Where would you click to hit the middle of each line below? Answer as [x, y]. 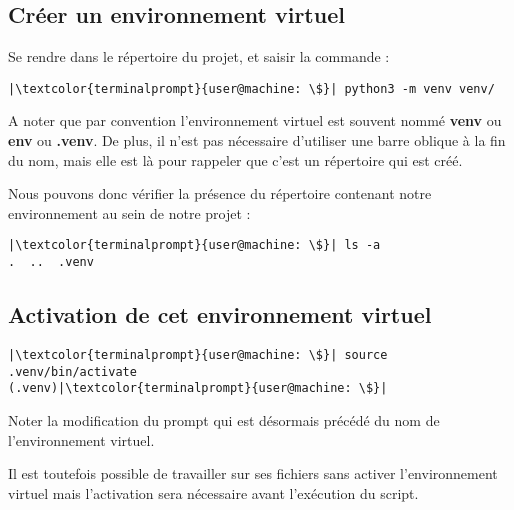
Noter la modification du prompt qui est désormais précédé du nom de [224, 419]
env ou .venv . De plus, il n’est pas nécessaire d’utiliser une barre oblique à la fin [257, 140]
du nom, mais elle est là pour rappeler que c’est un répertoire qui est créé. [235, 159]
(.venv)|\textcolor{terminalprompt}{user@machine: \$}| [198, 388]
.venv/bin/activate [72, 371]
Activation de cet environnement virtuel [220, 314]
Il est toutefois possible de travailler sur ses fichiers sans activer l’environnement [253, 473]
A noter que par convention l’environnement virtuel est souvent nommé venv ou [255, 120]
